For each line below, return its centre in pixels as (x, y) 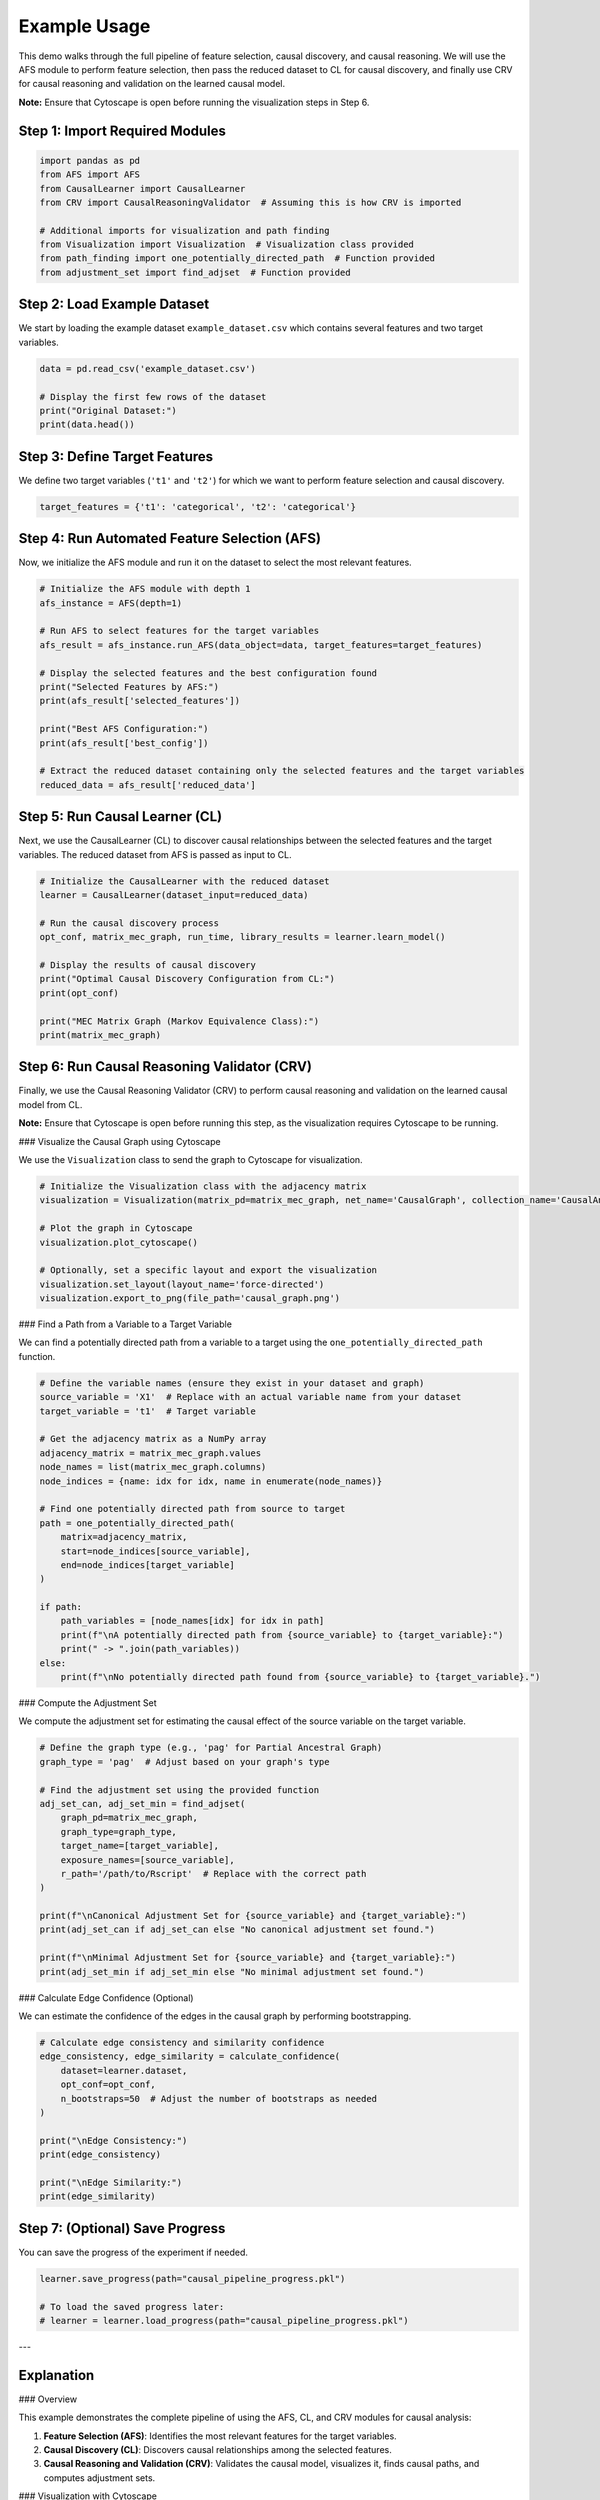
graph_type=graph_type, (118, 1831)
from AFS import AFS (89, 174)
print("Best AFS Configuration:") (124, 729)
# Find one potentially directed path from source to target (192, 1509)
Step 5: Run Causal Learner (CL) (120, 816)
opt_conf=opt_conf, (108, 2084)
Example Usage (84, 26)
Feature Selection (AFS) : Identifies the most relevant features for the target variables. (220, 2436)
